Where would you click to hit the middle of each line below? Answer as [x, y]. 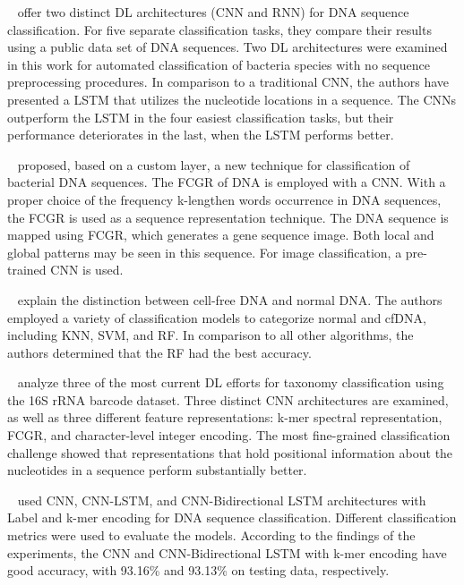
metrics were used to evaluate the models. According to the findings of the [211, 535]
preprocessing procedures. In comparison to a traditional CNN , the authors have [228, 82]
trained [27, 270]
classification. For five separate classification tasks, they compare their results [219, 29]
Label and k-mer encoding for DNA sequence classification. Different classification [232, 517]
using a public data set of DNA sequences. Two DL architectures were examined [228, 47]
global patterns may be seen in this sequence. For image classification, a [205, 252]
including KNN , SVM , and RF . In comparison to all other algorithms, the [211, 335]
